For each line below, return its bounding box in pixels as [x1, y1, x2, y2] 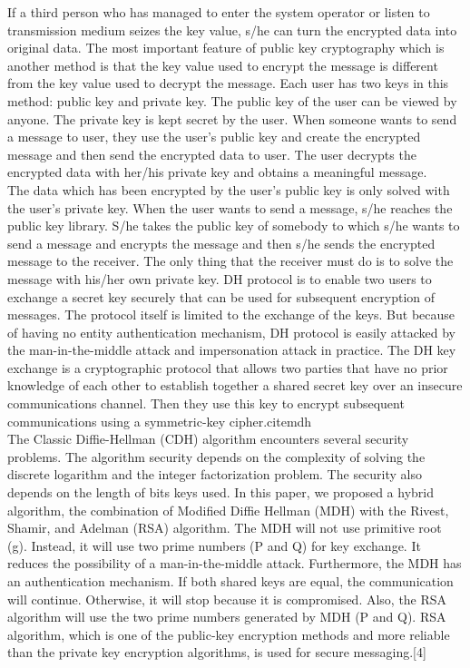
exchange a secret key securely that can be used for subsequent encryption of [7, 287, 436, 306]
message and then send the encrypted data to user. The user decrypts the [7, 144, 416, 163]
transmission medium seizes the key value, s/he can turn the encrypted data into [7, 20, 457, 39]
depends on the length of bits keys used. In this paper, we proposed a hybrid [7, 483, 434, 502]
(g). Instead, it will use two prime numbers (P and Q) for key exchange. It [7, 535, 421, 555]
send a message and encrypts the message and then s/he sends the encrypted [7, 233, 436, 252]
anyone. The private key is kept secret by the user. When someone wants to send [7, 109, 457, 128]
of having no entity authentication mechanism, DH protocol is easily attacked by [7, 322, 455, 341]
